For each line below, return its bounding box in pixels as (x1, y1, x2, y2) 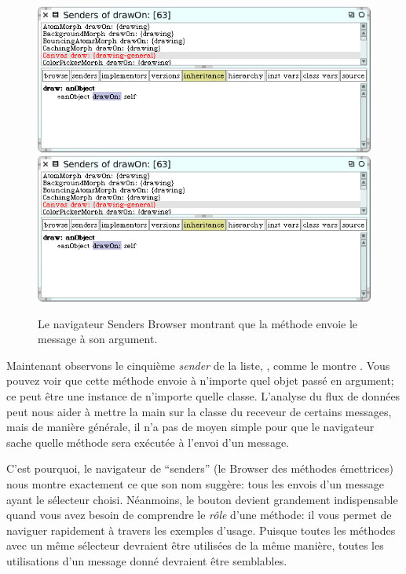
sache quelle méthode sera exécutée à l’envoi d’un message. (6, 433, 289, 450)
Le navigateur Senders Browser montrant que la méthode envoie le (38, 315, 358, 331)
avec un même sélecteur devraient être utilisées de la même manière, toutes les (6, 537, 384, 554)
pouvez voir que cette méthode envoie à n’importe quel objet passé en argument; (6, 372, 394, 389)
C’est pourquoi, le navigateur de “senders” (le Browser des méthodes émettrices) (6, 460, 393, 477)
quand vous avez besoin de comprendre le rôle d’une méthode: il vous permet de (6, 506, 392, 523)
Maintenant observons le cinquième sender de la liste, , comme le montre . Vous (6, 356, 390, 373)
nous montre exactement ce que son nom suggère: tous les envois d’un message (6, 476, 384, 492)
